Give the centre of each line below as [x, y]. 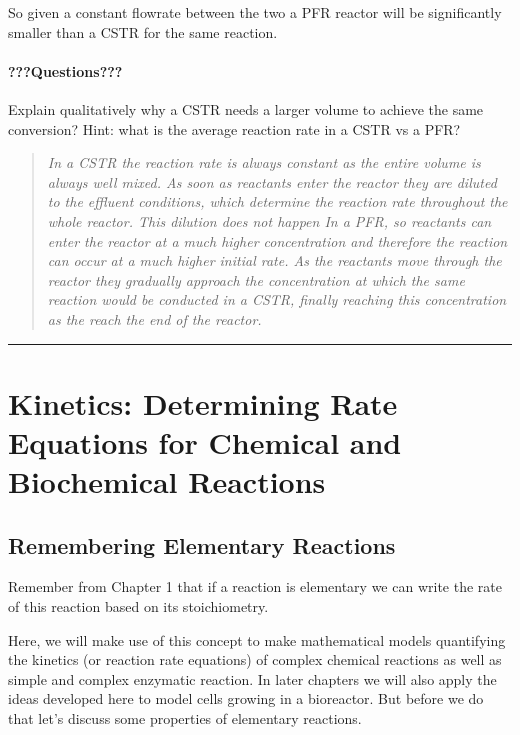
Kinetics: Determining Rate [203, 402]
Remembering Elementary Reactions [202, 544]
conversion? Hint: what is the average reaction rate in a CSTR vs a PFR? [234, 128]
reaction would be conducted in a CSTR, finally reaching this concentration [277, 299]
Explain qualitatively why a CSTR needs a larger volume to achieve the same [246, 108]
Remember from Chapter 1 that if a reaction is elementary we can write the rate [255, 586]
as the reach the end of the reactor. [154, 318]
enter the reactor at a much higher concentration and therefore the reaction [277, 240]
